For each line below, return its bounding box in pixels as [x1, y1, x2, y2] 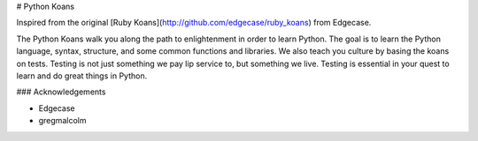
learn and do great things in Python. [16, 70, 148, 81]
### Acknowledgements [16, 86, 106, 97]
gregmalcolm [38, 115, 87, 126]
